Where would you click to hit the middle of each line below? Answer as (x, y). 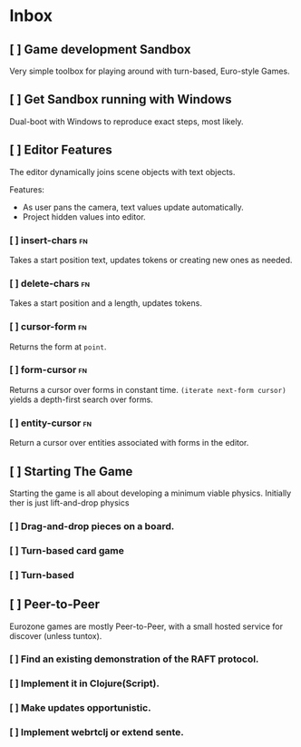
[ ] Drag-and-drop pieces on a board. (92, 526)
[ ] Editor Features (61, 150)
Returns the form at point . (58, 347)
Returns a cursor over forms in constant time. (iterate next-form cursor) (148, 389)
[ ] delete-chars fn (50, 283)
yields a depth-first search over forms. (82, 399)
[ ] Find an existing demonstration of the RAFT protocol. (134, 659)
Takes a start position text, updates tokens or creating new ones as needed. (151, 260)
